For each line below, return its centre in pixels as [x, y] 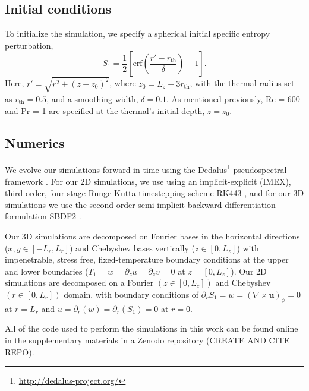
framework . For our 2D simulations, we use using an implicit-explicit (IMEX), [148, 181]
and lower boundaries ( [47, 271]
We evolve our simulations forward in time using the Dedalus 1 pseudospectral [146, 168]
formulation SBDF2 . [43, 216]
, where [123, 83]
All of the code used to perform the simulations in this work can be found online [152, 328]
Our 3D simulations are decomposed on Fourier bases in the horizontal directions [152, 236]
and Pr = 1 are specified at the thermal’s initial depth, [105, 110]
